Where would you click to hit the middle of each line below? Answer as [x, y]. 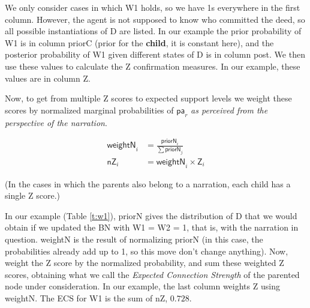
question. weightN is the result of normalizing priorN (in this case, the [134, 239]
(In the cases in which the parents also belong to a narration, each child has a [148, 183]
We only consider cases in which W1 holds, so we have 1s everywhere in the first [153, 7]
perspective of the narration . [56, 122]
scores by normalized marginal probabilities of [89, 110]
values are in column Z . [48, 78]
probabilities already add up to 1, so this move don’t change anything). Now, [147, 251]
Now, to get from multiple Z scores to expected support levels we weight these [148, 98]
